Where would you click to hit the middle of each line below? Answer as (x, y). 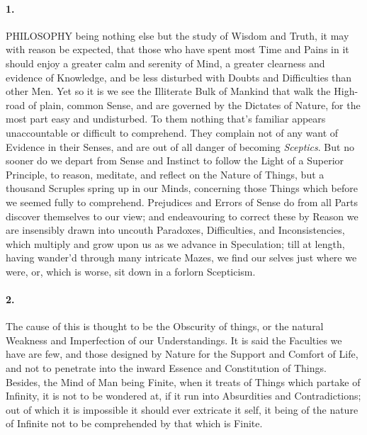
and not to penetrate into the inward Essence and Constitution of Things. (166, 368)
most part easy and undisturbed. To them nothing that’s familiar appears (166, 119)
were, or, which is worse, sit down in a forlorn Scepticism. (131, 271)
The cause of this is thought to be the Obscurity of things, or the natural (165, 326)
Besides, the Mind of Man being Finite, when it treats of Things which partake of (183, 382)
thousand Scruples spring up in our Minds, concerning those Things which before (182, 188)
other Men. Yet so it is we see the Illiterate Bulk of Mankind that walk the (168, 91)
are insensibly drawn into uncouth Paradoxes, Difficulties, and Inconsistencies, (175, 230)
